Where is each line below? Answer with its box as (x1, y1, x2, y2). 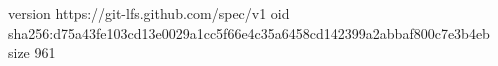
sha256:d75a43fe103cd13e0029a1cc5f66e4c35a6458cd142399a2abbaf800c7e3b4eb (8, 22, 490, 43)
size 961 (8, 42, 56, 63)
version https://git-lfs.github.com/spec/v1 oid (8, 3, 290, 23)
